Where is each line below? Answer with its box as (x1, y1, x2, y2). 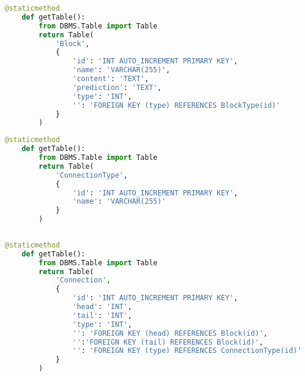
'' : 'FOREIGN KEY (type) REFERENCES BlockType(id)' (72, 101, 281, 110)
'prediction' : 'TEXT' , (72, 83, 162, 92)
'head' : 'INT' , (72, 303, 132, 311)
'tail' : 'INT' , (72, 311, 132, 320)
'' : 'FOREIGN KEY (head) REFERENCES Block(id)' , (72, 329, 268, 338)
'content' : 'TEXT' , (72, 75, 149, 83)
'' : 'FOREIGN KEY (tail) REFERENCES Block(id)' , (72, 338, 264, 346)
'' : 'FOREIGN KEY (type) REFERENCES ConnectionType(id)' (72, 346, 302, 355)
